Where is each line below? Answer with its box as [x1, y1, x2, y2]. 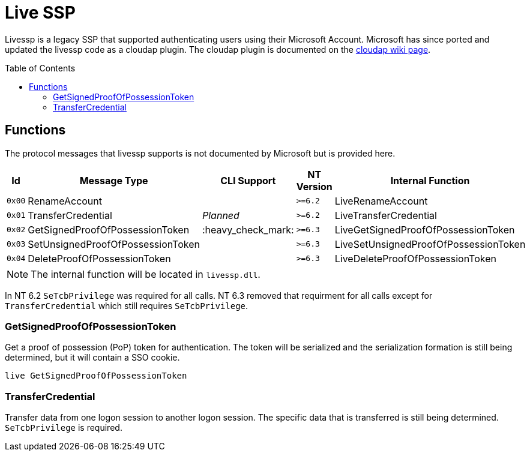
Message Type [79, 174, 148, 187]
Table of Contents [5, 62, 76, 73]
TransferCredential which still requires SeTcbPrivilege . [5, 300, 248, 311]
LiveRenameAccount [334, 194, 428, 207]
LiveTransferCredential [334, 209, 437, 221]
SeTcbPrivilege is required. [5, 422, 122, 433]
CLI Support [220, 174, 276, 187]
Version [296, 180, 333, 193]
